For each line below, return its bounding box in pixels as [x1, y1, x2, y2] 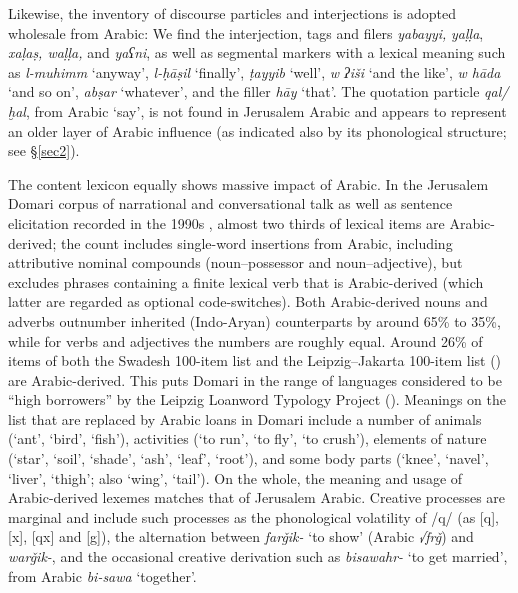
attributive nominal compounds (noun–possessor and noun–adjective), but [8, 252, 463, 273]
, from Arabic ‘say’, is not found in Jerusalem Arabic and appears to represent [25, 100, 507, 121]
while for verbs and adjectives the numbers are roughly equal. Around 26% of [8, 330, 483, 351]
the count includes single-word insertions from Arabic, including [60, 232, 453, 253]
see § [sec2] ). [8, 140, 80, 161]
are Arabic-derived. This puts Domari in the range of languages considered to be [8, 369, 502, 390]
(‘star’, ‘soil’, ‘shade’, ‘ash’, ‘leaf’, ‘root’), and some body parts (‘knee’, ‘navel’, [8, 448, 489, 469]
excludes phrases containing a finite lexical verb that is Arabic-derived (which [8, 271, 484, 292]
